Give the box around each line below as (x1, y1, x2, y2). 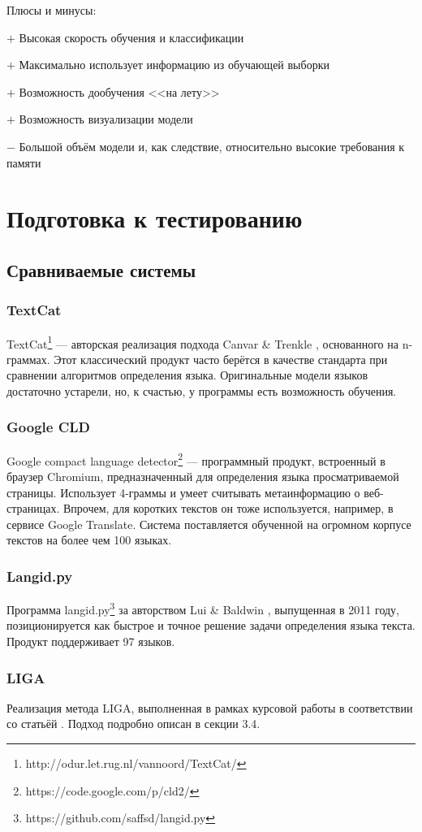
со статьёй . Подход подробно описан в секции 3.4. (6, 715, 261, 732)
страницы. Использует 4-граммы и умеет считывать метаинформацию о (6, 483, 360, 500)
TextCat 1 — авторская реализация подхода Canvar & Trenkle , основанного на (6, 332, 398, 352)
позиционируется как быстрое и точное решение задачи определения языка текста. (6, 617, 416, 634)
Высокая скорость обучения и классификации (19, 28, 244, 45)
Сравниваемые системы (6, 257, 196, 282)
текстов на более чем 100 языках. (6, 531, 172, 548)
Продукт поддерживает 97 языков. (6, 633, 175, 650)
